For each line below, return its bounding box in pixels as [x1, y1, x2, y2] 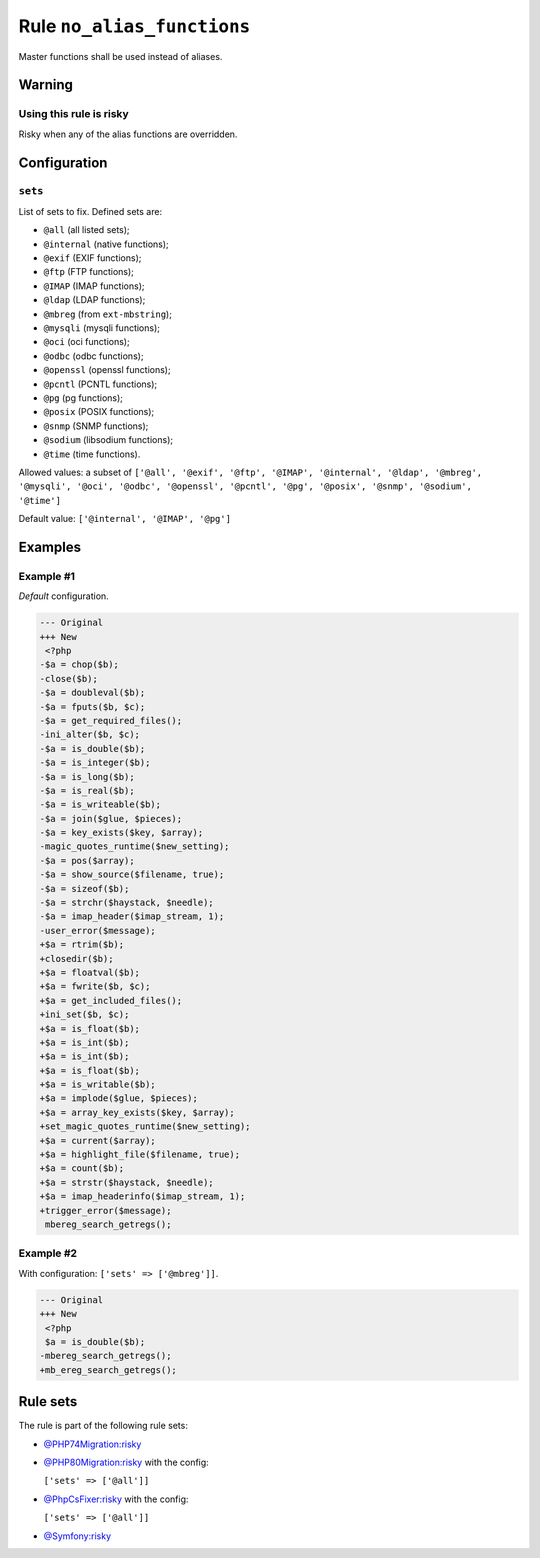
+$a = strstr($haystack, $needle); [39, 1176, 214, 1188]
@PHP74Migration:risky [43, 1438, 142, 1450]
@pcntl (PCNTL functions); [43, 378, 158, 390]
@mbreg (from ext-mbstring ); [43, 308, 172, 320]
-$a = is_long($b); [39, 771, 135, 782]
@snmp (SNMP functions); [43, 420, 149, 432]
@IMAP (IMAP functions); [43, 280, 145, 292]
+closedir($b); [39, 953, 114, 964]
